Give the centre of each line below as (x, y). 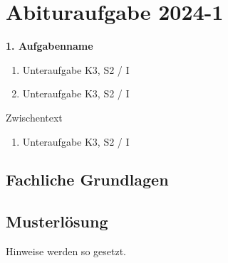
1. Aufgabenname (50, 46)
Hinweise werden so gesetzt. (66, 251)
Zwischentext (34, 117)
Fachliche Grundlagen (87, 179)
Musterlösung (57, 221)
